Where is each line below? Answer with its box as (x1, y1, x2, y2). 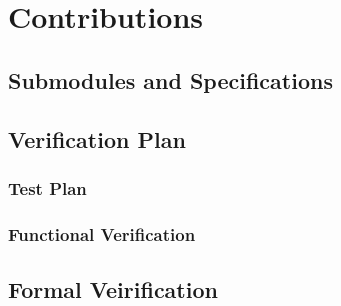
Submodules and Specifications (8, 64, 333, 95)
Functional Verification (8, 221, 196, 246)
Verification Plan (8, 123, 186, 154)
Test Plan (8, 175, 87, 200)
